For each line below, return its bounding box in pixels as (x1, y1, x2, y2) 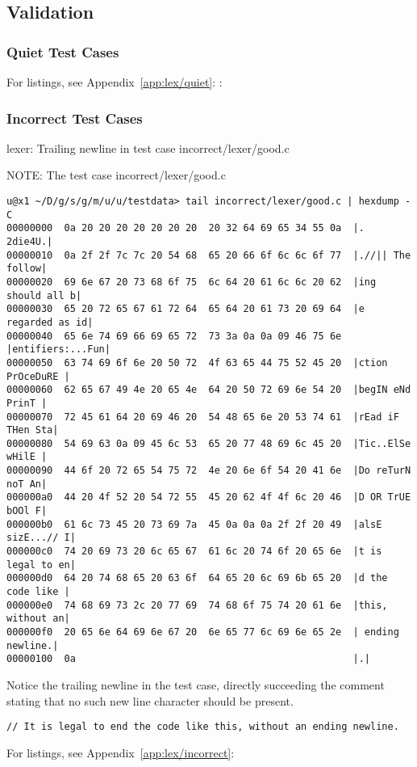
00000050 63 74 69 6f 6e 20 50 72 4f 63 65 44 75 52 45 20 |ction (6, 356, 388, 369)
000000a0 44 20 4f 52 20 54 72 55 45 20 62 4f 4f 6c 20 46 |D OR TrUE (6, 491, 411, 504)
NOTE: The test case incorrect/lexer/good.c (6, 166, 226, 183)
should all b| (6, 289, 82, 301)
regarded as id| (6, 316, 94, 328)
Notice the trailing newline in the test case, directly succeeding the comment (6, 676, 385, 693)
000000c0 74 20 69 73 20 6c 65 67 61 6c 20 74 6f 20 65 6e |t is (6, 546, 382, 558)
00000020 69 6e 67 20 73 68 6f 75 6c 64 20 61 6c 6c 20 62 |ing (6, 276, 377, 288)
